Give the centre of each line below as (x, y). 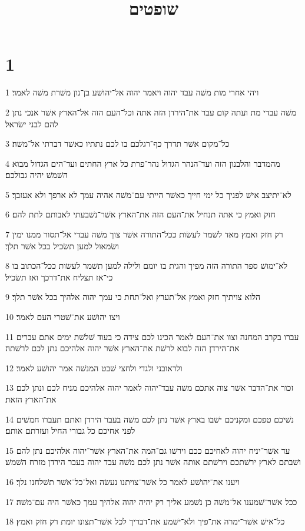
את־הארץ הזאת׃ (31, 399)
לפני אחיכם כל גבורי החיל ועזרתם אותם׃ (70, 431)
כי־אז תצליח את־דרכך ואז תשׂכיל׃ (59, 277)
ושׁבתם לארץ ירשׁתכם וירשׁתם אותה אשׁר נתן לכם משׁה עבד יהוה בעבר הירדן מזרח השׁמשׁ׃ (153, 462)
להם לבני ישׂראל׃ (32, 123)
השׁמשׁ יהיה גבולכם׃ (37, 175)
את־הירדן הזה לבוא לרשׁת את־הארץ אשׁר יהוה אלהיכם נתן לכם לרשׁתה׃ (122, 348)
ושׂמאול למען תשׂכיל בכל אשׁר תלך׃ (62, 245)
